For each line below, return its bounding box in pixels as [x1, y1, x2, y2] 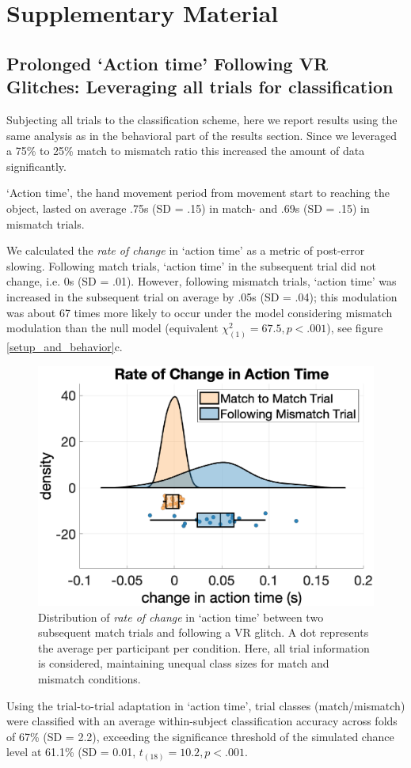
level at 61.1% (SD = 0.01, [6, 743, 136, 760]
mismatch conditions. [38, 671, 141, 687]
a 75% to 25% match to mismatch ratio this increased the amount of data [6, 142, 365, 159]
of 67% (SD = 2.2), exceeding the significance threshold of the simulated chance [6, 728, 394, 744]
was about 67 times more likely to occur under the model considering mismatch [6, 304, 393, 320]
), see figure [326, 320, 383, 336]
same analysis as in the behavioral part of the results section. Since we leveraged [6, 127, 397, 143]
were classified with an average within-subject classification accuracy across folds [6, 713, 398, 729]
